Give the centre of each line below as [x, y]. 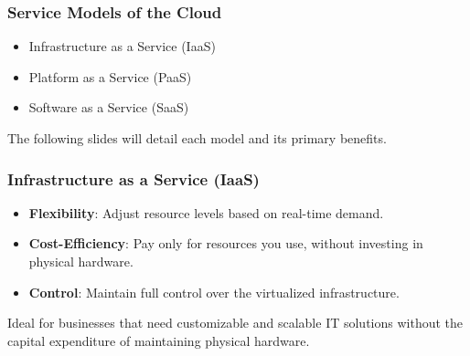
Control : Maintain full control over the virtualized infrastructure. [214, 292]
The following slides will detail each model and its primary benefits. [197, 138]
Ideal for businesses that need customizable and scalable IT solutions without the [235, 323]
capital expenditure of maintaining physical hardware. [159, 340]
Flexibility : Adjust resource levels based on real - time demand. [206, 212]
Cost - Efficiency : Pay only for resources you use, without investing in [226, 243]
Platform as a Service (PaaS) [110, 76]
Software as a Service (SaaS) [109, 107]
